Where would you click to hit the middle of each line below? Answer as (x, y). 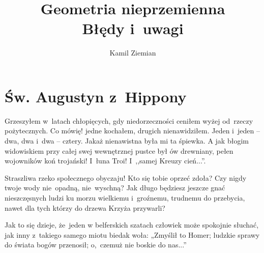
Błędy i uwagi (133, 28)
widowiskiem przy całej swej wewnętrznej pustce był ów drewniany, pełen (119, 150)
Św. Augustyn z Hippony (96, 96)
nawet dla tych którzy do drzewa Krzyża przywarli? (85, 207)
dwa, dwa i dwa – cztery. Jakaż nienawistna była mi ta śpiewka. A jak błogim (127, 141)
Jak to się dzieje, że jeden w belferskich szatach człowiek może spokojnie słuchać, (132, 225)
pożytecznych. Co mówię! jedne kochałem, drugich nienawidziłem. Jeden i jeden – (132, 131)
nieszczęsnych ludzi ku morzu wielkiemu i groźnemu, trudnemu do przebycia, (125, 198)
